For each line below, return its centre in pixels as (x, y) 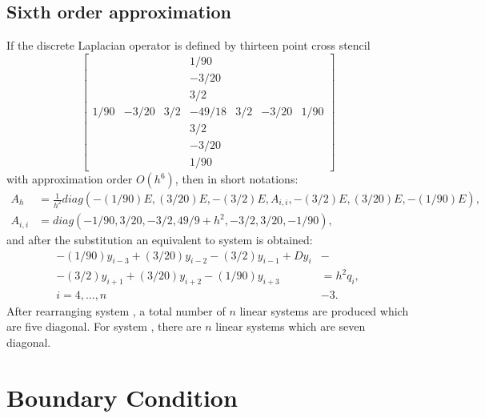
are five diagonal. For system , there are (104, 326)
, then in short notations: (236, 179)
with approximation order (70, 179)
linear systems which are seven (291, 326)
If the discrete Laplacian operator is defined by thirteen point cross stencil (188, 45)
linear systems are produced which (324, 310)
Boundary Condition (122, 397)
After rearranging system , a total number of (116, 310)
